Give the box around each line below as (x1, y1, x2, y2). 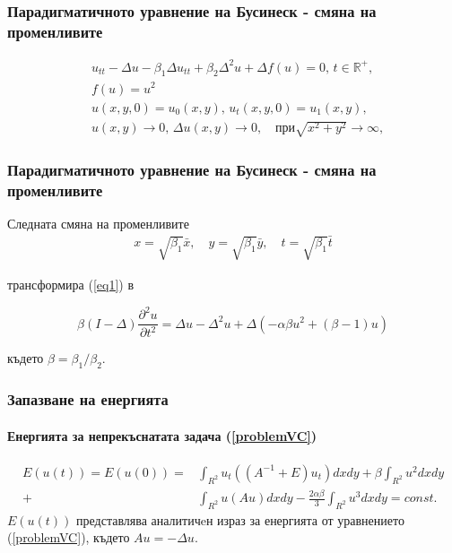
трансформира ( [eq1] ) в (7, 274, 135, 293)
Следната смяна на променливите (7, 214, 189, 233)
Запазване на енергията (7, 388, 169, 410)
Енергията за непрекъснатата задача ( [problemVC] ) (7, 426, 317, 445)
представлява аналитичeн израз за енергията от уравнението (76, 510, 404, 529)
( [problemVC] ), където (7, 528, 130, 547)
